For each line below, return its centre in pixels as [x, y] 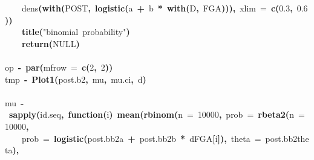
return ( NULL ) [51, 43]
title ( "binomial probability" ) [76, 32]
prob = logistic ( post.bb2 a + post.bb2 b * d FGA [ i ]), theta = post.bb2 [160, 138]
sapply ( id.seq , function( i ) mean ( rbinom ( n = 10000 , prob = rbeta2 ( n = [157, 114]
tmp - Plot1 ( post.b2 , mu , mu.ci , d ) [76, 79]
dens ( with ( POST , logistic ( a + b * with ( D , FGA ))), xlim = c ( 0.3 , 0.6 [165, 8]
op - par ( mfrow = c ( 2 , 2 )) [59, 67]
